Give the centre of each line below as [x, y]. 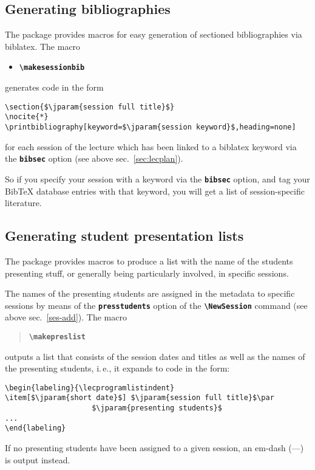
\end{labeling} [36, 428]
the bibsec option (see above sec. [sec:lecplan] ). [94, 158]
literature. [23, 203]
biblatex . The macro [43, 46]
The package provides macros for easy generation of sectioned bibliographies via [154, 34]
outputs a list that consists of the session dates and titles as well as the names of [155, 356]
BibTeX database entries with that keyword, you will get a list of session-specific [155, 191]
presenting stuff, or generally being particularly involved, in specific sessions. [147, 273]
